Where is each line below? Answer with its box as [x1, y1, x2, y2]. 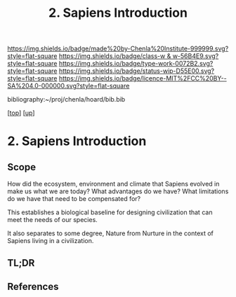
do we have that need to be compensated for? [7, 195, 141, 203]
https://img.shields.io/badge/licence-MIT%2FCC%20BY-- [58, 74, 227, 83]
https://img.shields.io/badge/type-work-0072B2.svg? [58, 60, 214, 68]
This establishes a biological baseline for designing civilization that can [7, 208, 213, 216]
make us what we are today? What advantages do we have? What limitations [7, 187, 229, 195]
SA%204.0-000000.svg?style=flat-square [7, 82, 130, 90]
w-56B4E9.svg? [172, 52, 219, 60]
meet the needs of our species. [7, 216, 98, 224]
